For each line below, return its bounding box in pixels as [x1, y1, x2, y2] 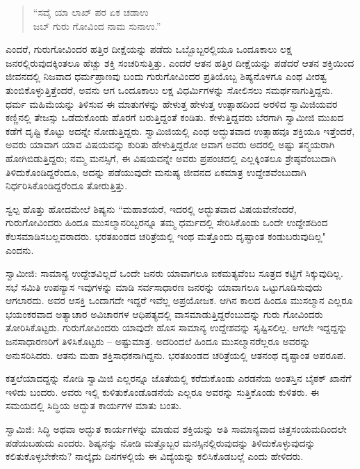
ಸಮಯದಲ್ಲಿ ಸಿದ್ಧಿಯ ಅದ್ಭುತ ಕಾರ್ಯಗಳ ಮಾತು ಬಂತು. [6, 398, 182, 413]
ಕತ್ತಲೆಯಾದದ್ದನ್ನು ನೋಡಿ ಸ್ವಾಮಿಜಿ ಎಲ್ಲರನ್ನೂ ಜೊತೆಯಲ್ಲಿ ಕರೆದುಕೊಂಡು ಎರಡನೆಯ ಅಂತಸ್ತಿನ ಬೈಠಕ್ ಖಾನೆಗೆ [6, 371, 352, 385]
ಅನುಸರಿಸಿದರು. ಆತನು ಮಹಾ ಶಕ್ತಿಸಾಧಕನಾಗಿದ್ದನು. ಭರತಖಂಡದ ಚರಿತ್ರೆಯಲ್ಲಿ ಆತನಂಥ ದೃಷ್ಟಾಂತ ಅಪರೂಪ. [6, 347, 346, 362]
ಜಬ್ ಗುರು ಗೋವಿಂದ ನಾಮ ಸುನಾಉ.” [33, 18, 161, 33]
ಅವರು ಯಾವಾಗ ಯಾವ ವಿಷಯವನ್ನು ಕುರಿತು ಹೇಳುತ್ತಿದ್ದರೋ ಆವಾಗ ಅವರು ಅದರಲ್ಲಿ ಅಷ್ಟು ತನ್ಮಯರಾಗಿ [6, 137, 335, 152]
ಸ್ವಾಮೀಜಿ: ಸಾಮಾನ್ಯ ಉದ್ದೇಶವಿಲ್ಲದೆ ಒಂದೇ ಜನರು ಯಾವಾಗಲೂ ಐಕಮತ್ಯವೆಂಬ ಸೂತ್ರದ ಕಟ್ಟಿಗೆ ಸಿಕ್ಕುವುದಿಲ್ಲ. [6, 266, 343, 280]
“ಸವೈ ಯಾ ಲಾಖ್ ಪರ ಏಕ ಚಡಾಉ [33, 5, 149, 19]
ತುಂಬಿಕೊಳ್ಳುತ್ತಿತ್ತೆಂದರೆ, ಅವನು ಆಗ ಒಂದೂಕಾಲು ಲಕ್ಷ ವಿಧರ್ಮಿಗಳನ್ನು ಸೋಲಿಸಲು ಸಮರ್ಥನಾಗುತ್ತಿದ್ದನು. [6, 82, 334, 97]
